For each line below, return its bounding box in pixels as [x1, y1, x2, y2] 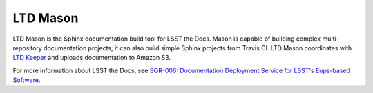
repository [12, 43, 43, 52]
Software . [12, 76, 41, 84]
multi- [322, 34, 339, 43]
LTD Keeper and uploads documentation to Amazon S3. [12, 54, 171, 62]
